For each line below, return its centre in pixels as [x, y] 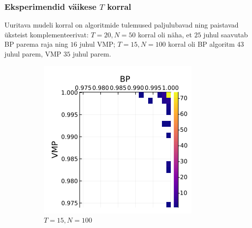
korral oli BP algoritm [201, 44]
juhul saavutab [226, 34]
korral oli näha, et [165, 34]
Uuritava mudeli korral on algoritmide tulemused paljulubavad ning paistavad [122, 25]
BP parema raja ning [36, 44]
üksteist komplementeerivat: [47, 34]
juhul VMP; [97, 44]
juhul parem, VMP [33, 54]
